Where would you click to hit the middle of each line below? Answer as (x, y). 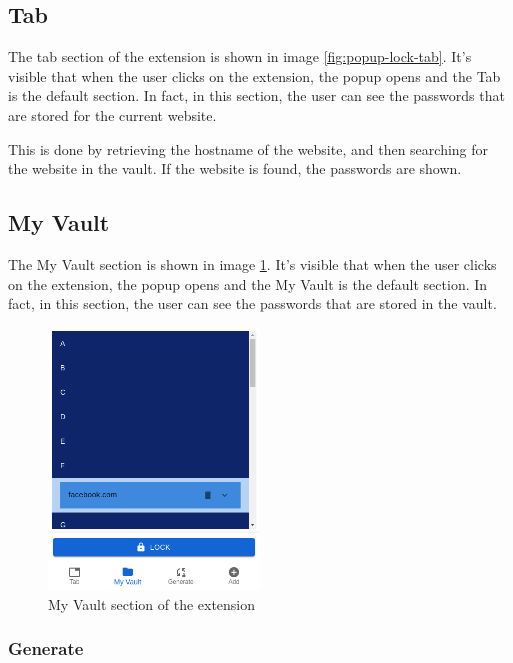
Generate (46, 648)
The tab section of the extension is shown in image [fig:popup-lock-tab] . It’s (240, 56)
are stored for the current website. (112, 114)
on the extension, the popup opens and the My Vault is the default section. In (248, 283)
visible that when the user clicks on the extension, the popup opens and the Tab (254, 75)
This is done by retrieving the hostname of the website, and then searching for (248, 148)
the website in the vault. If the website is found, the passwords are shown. (235, 168)
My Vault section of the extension (152, 603)
